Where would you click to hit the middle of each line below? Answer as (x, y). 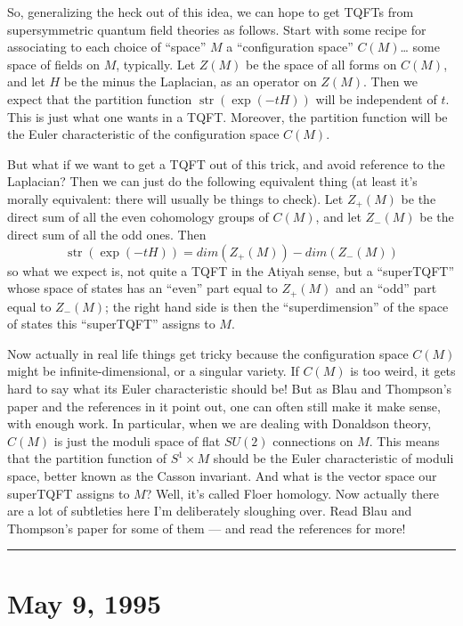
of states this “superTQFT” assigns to (111, 324)
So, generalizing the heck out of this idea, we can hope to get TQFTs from (211, 12)
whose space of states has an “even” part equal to (142, 288)
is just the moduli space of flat (137, 440)
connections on (313, 440)
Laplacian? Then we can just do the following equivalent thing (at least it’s (212, 181)
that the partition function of (87, 458)
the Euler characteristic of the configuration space (143, 134)
